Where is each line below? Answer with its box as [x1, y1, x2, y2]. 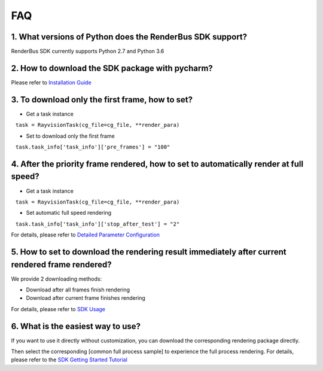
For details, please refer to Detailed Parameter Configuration [11, 231, 160, 239]
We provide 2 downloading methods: [11, 275, 102, 282]
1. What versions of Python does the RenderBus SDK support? [11, 32, 248, 42]
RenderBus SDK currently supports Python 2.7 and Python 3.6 [11, 48, 164, 55]
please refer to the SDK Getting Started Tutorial [11, 356, 128, 363]
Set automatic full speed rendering [26, 209, 112, 217]
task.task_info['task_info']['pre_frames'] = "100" [15, 144, 170, 151]
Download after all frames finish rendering [26, 286, 130, 293]
